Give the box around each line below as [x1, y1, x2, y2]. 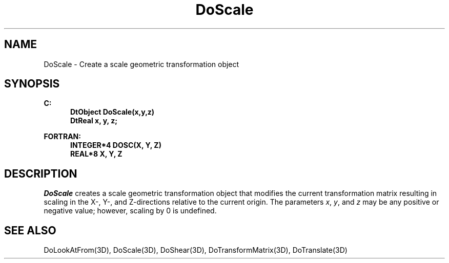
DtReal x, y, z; [70, 116, 117, 125]
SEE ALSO [4, 224, 56, 237]
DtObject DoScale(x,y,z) [70, 107, 155, 117]
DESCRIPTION [4, 167, 77, 180]
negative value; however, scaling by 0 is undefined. [44, 206, 217, 215]
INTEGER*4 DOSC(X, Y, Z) [70, 141, 161, 150]
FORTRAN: [44, 132, 81, 141]
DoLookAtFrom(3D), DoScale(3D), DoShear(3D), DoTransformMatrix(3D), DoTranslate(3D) [44, 246, 348, 255]
